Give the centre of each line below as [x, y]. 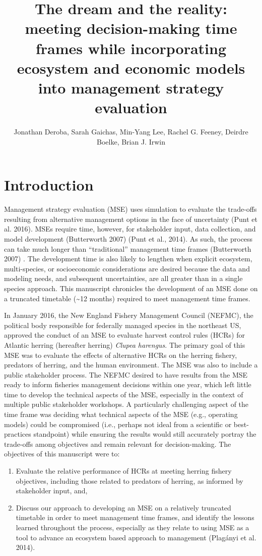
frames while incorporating [131, 48]
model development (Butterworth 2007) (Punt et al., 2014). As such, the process [128, 238]
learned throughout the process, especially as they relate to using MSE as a [133, 527]
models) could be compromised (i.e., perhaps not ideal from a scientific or [118, 424]
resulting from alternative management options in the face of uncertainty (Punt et [131, 219]
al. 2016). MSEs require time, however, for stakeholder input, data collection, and [130, 229]
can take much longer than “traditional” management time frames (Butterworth [128, 248]
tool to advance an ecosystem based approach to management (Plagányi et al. [136, 537]
